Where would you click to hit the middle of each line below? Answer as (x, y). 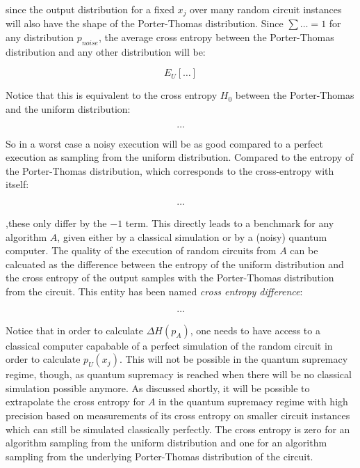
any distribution (40, 37)
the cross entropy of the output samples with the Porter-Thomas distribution (170, 278)
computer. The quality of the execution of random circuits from (141, 250)
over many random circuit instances (266, 9)
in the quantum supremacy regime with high (253, 401)
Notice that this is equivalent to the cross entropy (112, 95)
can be (304, 250)
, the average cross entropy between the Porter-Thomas (216, 37)
